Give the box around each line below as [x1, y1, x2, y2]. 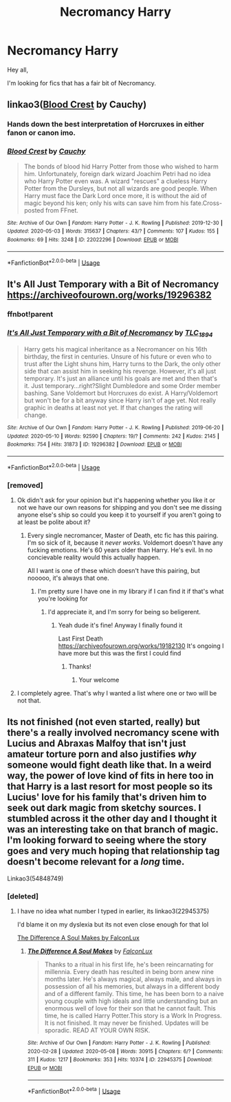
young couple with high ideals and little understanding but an [44, 997, 218, 1005]
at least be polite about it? [16, 517, 91, 526]
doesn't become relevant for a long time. [7, 856, 185, 867]
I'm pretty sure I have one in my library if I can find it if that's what [37, 587, 224, 595]
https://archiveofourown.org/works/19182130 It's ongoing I [58, 641, 224, 650]
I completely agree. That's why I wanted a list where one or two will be [16, 689, 217, 697]
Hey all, [7, 65, 29, 74]
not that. [16, 696, 41, 704]
